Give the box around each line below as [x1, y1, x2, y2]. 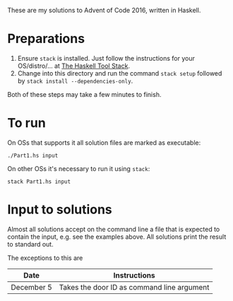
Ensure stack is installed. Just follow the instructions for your [17, 54, 196, 62]
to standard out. [7, 240, 54, 248]
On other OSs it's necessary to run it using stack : [7, 164, 150, 172]
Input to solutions [7, 201, 113, 218]
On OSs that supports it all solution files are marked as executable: [7, 138, 201, 147]
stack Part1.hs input [7, 178, 71, 185]
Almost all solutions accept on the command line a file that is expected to [7, 225, 220, 233]
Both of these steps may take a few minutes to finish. [7, 90, 162, 98]
